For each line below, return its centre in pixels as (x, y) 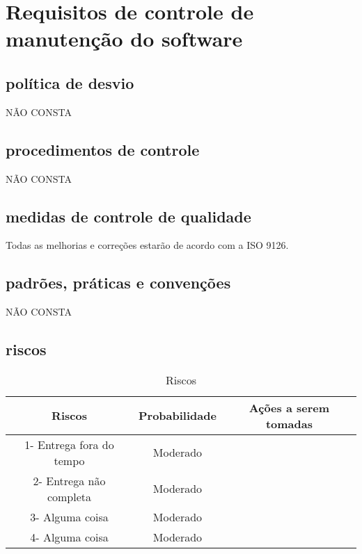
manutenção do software (124, 39)
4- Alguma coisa (69, 537)
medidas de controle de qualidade (128, 216)
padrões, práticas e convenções (118, 283)
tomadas (289, 423)
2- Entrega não (69, 480)
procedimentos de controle (103, 149)
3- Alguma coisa (69, 516)
